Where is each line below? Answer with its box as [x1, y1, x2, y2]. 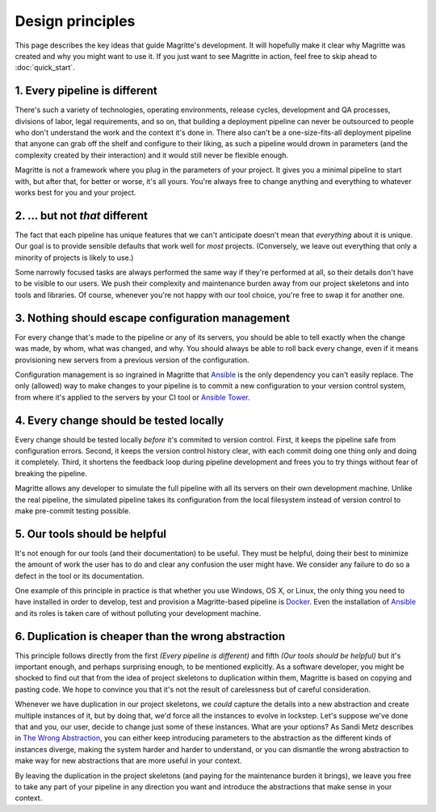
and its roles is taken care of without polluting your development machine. [15, 608, 262, 617]
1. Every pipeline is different [15, 84, 157, 98]
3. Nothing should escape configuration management [15, 311, 291, 324]
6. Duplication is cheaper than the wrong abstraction [15, 630, 286, 643]
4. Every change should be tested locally [15, 413, 224, 427]
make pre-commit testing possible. [15, 505, 131, 516]
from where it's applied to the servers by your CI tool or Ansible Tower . [15, 392, 250, 402]
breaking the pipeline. [15, 468, 88, 478]
